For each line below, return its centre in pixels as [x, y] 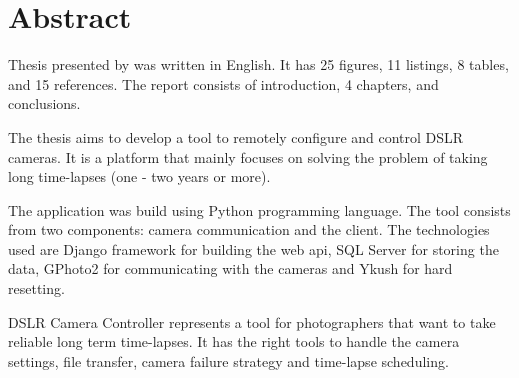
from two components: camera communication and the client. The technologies [249, 229]
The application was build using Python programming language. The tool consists [259, 209]
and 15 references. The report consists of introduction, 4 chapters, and [223, 83]
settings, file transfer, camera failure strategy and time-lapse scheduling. [228, 360]
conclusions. [44, 103]
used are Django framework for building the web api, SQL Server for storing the [253, 248]
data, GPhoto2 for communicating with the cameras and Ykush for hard [230, 268]
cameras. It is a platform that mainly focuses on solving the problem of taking [248, 156]
